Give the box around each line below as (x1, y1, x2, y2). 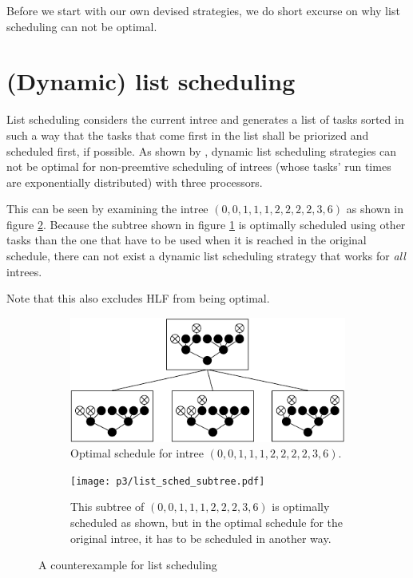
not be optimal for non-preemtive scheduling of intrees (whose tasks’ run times (6, 158, 391, 175)
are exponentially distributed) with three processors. (6, 173, 263, 190)
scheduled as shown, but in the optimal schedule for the (70, 513, 344, 530)
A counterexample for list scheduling (38, 556, 217, 573)
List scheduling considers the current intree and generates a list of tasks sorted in (6, 111, 404, 128)
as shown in (346, 200, 404, 217)
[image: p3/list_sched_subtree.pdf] (70, 475, 265, 487)
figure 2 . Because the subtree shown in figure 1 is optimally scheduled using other (6, 216, 406, 232)
